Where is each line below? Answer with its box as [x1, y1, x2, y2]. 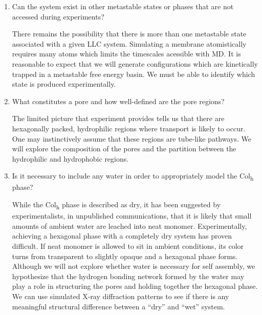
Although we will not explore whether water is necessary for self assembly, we [12, 261, 255, 271]
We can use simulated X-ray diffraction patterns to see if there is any [12, 290, 229, 301]
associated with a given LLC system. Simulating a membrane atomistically [12, 38, 247, 49]
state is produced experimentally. [12, 78, 116, 89]
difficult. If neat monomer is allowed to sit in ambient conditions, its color [12, 240, 244, 251]
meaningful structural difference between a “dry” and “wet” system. [12, 301, 225, 311]
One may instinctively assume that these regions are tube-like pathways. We [12, 133, 251, 144]
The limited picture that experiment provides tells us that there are [12, 113, 225, 124]
